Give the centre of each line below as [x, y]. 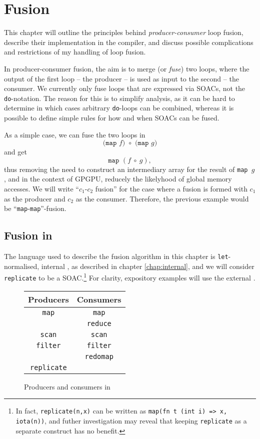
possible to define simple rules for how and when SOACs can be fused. [112, 117]
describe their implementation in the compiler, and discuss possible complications [129, 42]
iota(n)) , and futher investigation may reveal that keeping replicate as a [131, 420]
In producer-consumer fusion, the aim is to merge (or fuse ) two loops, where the [127, 68]
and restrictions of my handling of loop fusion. [75, 52]
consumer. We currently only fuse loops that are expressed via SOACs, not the [125, 88]
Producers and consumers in [67, 386]
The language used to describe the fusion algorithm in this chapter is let [116, 256]
